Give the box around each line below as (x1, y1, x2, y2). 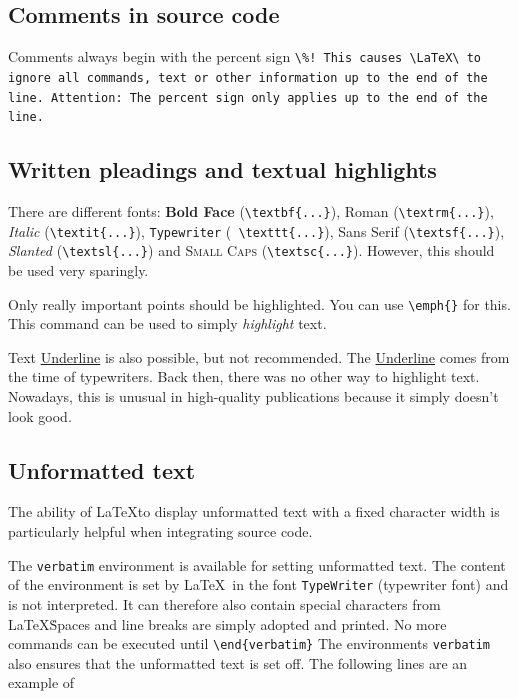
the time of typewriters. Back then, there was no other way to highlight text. (8, 366, 480, 387)
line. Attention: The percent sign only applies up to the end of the (8, 90, 488, 105)
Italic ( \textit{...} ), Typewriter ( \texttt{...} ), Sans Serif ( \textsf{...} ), (8, 220, 505, 241)
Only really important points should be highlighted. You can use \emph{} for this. (8, 293, 511, 314)
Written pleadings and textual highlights (8, 154, 437, 185)
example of (8, 672, 75, 693)
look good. (8, 405, 72, 426)
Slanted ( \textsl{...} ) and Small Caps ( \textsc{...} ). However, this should (8, 240, 495, 261)
